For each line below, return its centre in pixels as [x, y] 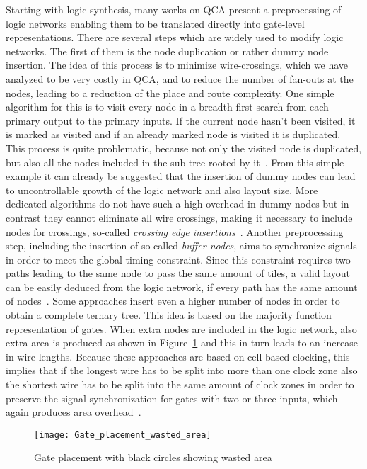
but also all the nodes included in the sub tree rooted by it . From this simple [175, 162]
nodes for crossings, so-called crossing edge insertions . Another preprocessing [175, 231]
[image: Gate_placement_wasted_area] [123, 435]
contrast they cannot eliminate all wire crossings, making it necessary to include [179, 217]
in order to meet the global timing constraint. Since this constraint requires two [178, 259]
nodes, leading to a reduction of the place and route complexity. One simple [170, 92]
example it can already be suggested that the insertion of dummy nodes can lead [181, 176]
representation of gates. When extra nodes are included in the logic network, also [181, 328]
